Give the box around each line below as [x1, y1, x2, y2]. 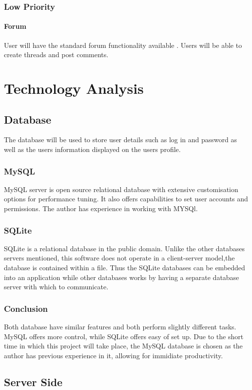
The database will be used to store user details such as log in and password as [4, 134, 237, 145]
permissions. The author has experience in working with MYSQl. [4, 203, 198, 213]
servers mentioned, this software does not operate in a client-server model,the [4, 253, 235, 263]
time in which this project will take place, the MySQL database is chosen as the [4, 341, 243, 351]
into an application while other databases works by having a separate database [4, 272, 239, 282]
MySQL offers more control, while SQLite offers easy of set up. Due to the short [4, 331, 244, 341]
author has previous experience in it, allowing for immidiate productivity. [4, 350, 223, 360]
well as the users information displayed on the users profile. [4, 144, 181, 154]
